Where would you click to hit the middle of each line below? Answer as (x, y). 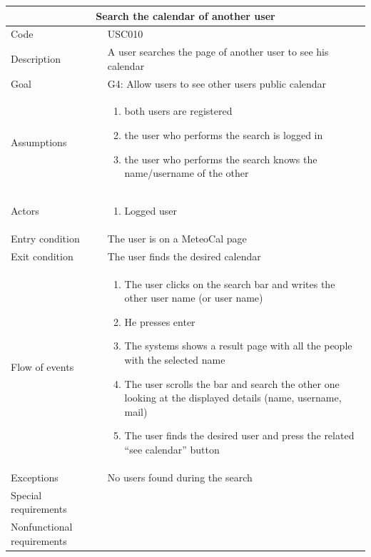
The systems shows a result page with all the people (238, 346)
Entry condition (45, 238)
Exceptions (35, 477)
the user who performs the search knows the (221, 159)
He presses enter (160, 321)
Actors (25, 211)
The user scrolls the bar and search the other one (232, 383)
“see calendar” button (172, 449)
